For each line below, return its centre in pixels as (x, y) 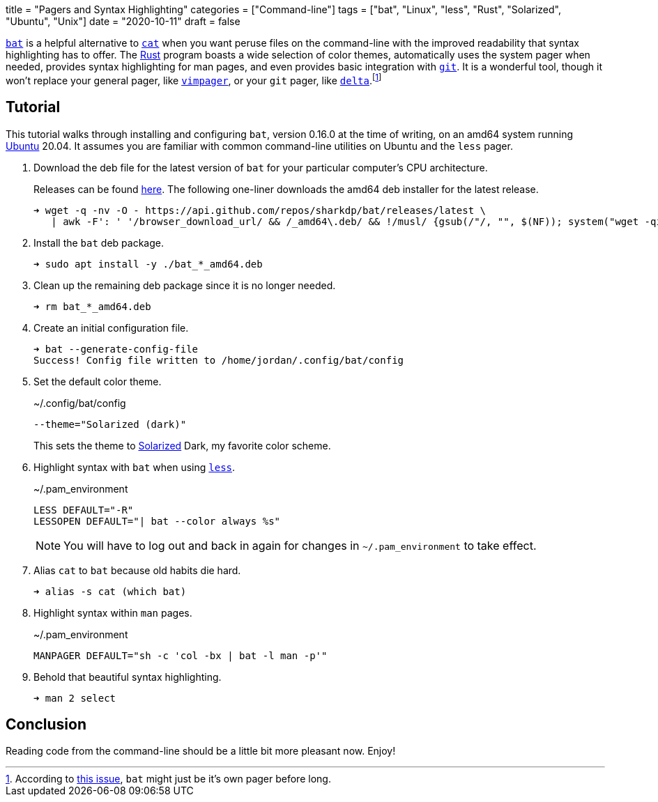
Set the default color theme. (98, 381)
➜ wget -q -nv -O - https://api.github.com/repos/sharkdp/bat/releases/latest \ (260, 210)
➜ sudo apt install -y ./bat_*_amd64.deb (148, 264)
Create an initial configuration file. (111, 327)
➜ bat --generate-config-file (116, 349)
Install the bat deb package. (99, 242)
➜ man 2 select (75, 698)
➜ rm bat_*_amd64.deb (92, 306)
